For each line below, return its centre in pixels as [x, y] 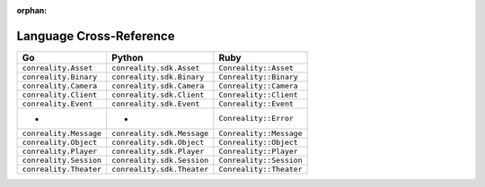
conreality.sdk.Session [160, 160]
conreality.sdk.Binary [158, 76]
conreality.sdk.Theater [160, 169]
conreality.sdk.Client [158, 94]
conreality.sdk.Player [158, 151]
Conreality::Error [256, 119]
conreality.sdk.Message [160, 133]
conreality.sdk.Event [156, 103]
